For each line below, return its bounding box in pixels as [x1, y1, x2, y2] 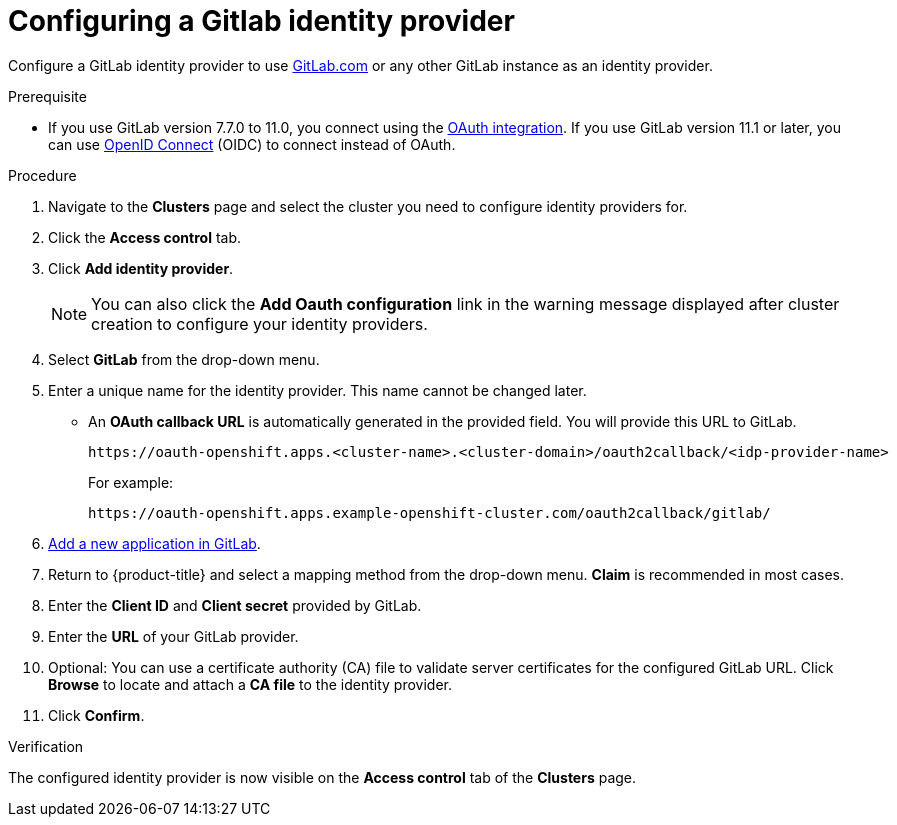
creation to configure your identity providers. [91, 313, 428, 334]
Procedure [8, 166, 77, 184]
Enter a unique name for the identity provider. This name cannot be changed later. [48, 381, 587, 399]
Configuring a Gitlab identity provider [8, 4, 515, 38]
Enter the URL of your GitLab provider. [48, 627, 299, 645]
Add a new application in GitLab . [48, 534, 261, 552]
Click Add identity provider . [48, 259, 234, 277]
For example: [88, 473, 174, 491]
